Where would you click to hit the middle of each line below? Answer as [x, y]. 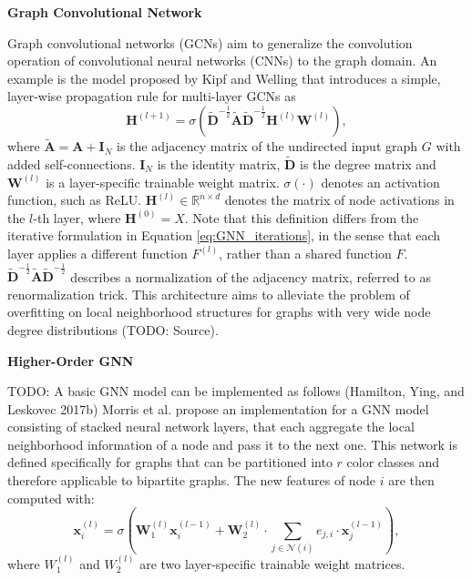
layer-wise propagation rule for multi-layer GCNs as [152, 96]
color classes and [393, 462]
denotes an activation [380, 182]
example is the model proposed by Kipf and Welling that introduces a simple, [224, 78]
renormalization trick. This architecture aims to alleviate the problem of [209, 294]
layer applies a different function [97, 253]
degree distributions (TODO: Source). [113, 329]
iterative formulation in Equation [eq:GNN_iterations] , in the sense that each [224, 235]
